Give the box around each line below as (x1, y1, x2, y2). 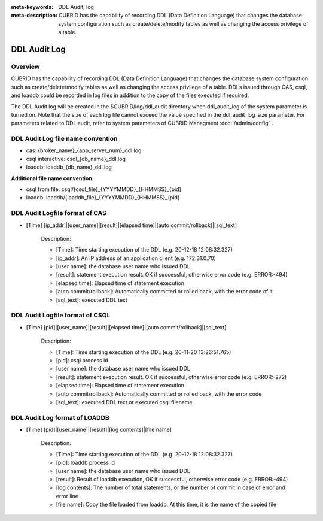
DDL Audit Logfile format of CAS (11, 209, 107, 217)
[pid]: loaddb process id (56, 459, 115, 467)
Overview (11, 62, 40, 71)
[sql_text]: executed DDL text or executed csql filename (56, 398, 193, 405)
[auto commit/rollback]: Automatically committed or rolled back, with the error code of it (56, 288, 273, 295)
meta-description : (11, 12, 58, 19)
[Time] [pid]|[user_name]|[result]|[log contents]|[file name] (26, 426, 172, 434)
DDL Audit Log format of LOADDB (11, 413, 110, 422)
